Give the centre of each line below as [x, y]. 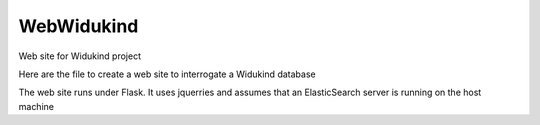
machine [36, 106]
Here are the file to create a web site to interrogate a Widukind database [167, 74]
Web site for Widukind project [80, 56]
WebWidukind [78, 26]
